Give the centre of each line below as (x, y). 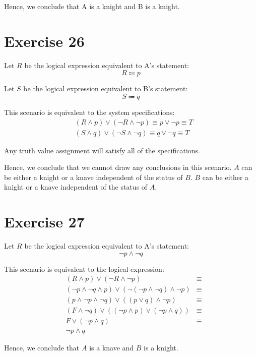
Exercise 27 (44, 222)
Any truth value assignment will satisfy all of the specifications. (102, 150)
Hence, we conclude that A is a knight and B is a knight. (92, 6)
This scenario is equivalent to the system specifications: (89, 112)
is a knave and (112, 348)
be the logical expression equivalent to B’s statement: (106, 88)
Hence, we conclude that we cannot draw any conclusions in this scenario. (118, 167)
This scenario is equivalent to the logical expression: (84, 269)
